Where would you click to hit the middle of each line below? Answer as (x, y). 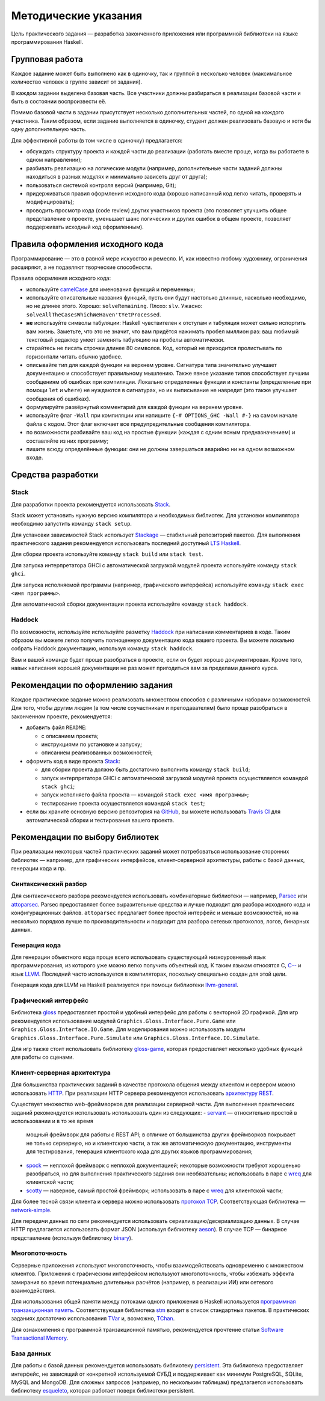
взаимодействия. (33, 1291)
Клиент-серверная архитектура (61, 1073)
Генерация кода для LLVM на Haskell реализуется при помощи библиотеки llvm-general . (125, 985)
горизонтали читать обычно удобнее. (74, 356)
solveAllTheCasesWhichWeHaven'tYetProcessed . (94, 314)
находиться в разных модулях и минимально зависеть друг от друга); (117, 177)
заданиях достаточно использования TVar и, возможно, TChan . (93, 1319)
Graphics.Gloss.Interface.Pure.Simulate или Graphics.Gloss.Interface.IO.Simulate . (135, 1038)
